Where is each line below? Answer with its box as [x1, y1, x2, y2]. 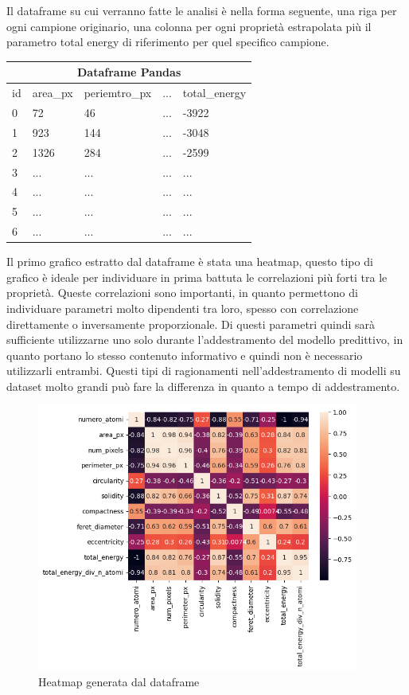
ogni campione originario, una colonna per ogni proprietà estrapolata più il [6, 18, 372, 34]
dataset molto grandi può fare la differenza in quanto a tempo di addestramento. [6, 377, 400, 394]
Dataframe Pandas [77, 64, 181, 80]
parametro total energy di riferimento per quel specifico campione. [6, 33, 329, 50]
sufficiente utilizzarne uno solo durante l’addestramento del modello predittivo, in [6, 331, 403, 348]
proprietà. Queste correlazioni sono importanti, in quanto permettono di [6, 284, 358, 301]
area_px [32, 84, 73, 101]
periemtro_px [84, 84, 152, 101]
